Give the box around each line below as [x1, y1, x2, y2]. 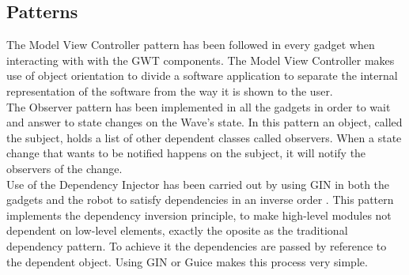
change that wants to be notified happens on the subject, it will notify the [6, 145, 366, 161]
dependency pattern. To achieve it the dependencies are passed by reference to [6, 237, 387, 254]
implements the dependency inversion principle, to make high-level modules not [6, 206, 392, 223]
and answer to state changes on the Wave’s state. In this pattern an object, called [6, 114, 403, 130]
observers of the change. [6, 160, 123, 176]
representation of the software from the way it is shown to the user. [6, 82, 333, 99]
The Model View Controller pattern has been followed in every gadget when [6, 36, 375, 53]
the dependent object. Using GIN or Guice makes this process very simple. [6, 253, 368, 269]
